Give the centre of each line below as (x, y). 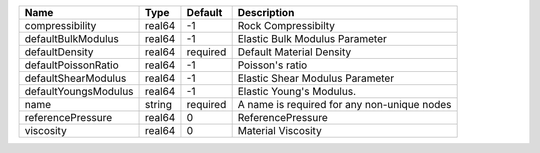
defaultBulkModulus (71, 38)
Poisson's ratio (272, 65)
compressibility (60, 25)
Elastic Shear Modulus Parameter (316, 78)
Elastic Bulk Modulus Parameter (312, 38)
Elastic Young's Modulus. (297, 91)
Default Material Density (294, 52)
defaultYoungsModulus (79, 91)
